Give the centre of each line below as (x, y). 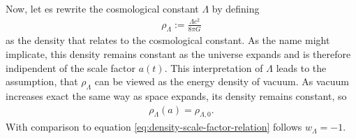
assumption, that (42, 81)
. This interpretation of (214, 67)
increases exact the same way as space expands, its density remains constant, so (176, 96)
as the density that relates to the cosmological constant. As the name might (168, 40)
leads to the (301, 67)
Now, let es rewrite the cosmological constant (102, 8)
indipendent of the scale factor (71, 67)
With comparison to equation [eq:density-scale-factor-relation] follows (154, 127)
